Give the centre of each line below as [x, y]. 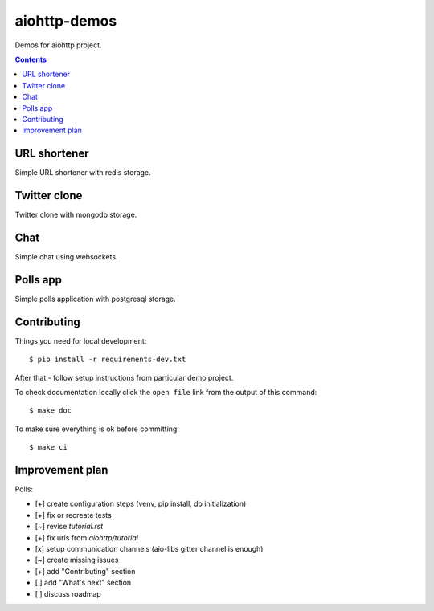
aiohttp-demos [66, 21]
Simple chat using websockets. [66, 257]
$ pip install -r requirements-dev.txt [108, 360]
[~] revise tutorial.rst [69, 527]
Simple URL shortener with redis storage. [83, 173]
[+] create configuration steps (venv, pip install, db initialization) [141, 504]
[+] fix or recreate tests [73, 515]
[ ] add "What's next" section [83, 583]
